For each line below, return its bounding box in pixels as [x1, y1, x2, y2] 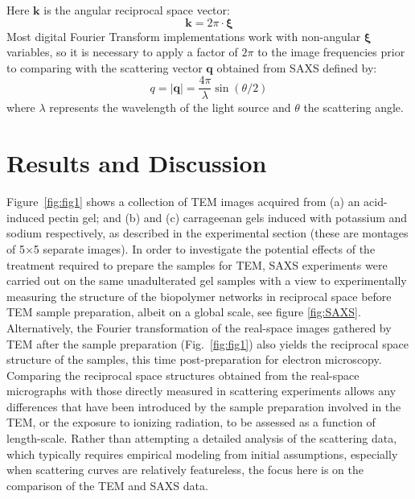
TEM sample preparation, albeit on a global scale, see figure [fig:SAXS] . [6, 303, 361, 320]
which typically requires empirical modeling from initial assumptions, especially [6, 445, 398, 462]
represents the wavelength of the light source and [49, 99, 291, 116]
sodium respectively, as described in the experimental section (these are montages [6, 225, 409, 241]
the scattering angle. [303, 99, 404, 116]
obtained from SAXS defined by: [216, 59, 377, 76]
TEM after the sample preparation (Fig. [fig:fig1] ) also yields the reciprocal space [6, 335, 409, 352]
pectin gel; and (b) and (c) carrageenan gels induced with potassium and [48, 208, 408, 225]
